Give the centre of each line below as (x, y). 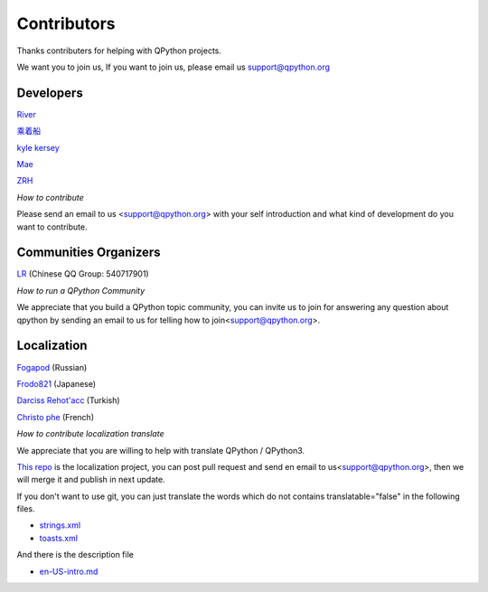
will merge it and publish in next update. (91, 480)
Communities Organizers (89, 253)
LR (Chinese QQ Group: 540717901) (83, 274)
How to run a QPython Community (81, 290)
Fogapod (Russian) (52, 367)
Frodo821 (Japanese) (56, 383)
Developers (50, 93)
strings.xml (60, 525)
